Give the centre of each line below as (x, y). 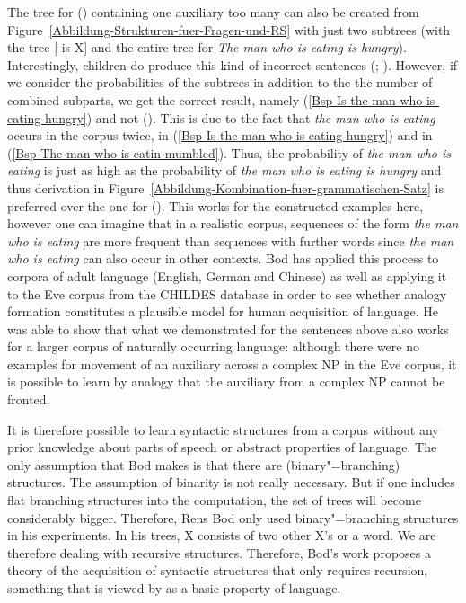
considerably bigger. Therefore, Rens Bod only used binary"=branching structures (233, 517)
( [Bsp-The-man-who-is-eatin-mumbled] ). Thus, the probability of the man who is (229, 152)
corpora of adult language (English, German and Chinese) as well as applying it (227, 275)
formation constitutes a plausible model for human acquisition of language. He (223, 311)
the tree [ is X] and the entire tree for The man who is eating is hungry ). (207, 47)
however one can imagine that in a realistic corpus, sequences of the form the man (233, 223)
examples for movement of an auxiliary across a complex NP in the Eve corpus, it (232, 364)
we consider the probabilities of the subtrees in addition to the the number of (220, 82)
